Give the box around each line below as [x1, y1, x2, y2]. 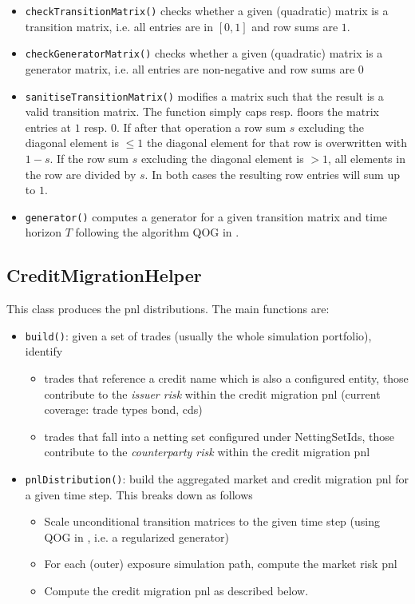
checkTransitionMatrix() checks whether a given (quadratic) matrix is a [25, 2, 389, 18]
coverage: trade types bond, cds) [44, 401, 203, 418]
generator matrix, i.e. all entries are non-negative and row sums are [25, 60, 355, 77]
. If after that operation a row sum [116, 118, 287, 135]
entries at [25, 118, 72, 135]
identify [25, 343, 63, 360]
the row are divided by [25, 165, 136, 182]
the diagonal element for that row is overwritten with [146, 134, 408, 151]
